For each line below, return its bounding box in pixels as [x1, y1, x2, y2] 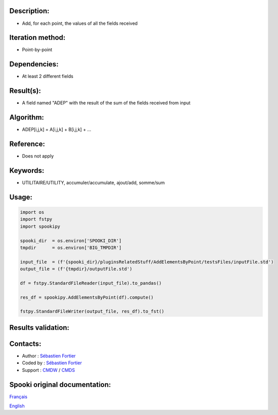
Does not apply [22, 153, 54, 159]
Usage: [9, 193, 33, 201]
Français [9, 393, 28, 400]
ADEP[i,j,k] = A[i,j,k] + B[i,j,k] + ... [22, 127, 91, 133]
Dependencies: [9, 60, 59, 68]
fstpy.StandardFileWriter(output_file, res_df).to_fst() [20, 309, 165, 314]
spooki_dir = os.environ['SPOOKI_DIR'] [20, 238, 122, 243]
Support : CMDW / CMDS [22, 367, 75, 373]
